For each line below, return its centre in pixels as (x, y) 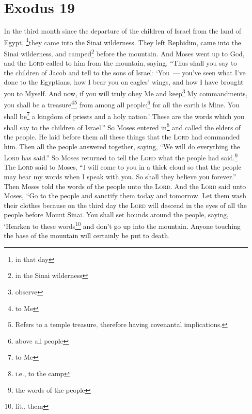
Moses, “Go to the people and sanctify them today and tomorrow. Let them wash (125, 196)
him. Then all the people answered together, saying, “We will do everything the (122, 146)
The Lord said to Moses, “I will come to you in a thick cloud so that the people (123, 167)
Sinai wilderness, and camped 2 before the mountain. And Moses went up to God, (124, 52)
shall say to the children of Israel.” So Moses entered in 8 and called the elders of (122, 126)
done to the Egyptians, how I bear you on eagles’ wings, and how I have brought (124, 82)
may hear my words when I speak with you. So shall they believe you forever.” (120, 177)
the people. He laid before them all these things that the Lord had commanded (122, 137)
